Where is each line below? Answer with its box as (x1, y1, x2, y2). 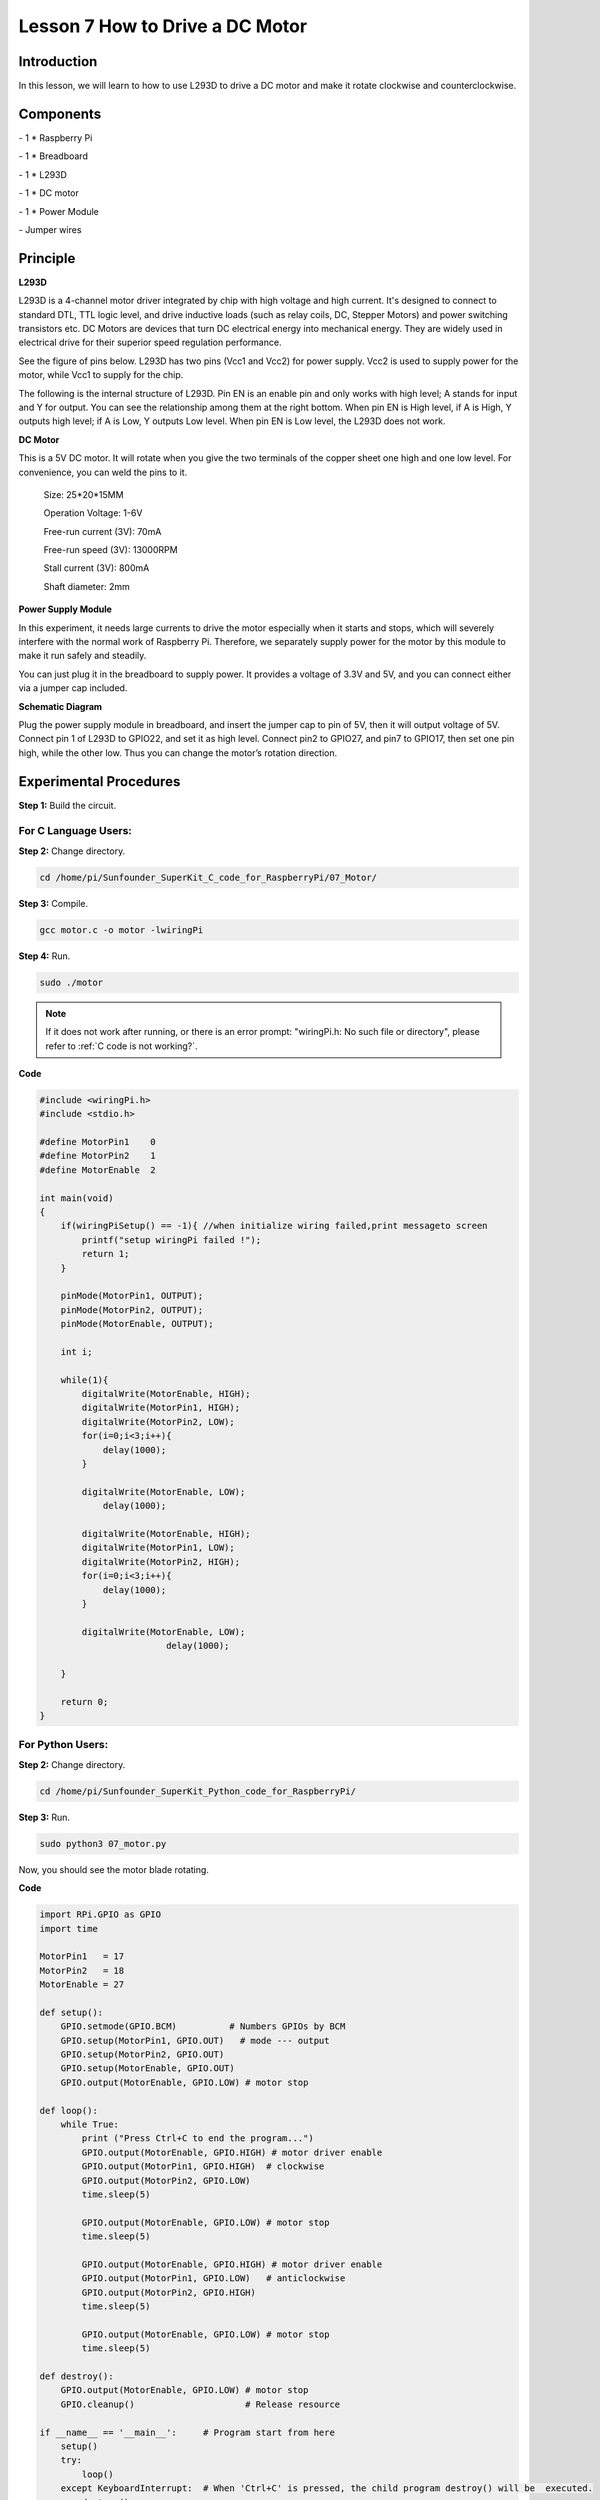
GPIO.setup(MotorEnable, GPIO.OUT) (60, 2063, 235, 2074)
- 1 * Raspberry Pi (18, 131, 93, 144)
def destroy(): (39, 2371, 114, 2382)
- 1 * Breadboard (18, 150, 89, 162)
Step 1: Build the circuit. (18, 799, 117, 811)
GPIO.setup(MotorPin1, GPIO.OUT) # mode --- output (60, 2035, 330, 2046)
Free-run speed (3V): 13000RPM (43, 544, 179, 556)
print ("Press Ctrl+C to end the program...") (81, 2133, 314, 2144)
